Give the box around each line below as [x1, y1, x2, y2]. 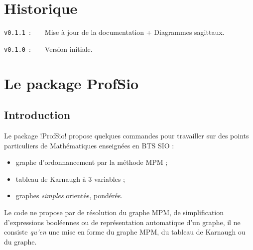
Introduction [4, 107, 71, 123]
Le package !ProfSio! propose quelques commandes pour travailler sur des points [4, 130, 249, 141]
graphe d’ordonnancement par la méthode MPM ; [15, 157, 168, 167]
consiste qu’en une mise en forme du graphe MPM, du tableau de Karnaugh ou [4, 227, 246, 237]
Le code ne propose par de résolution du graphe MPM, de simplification [4, 207, 224, 217]
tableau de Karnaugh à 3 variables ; [15, 173, 125, 184]
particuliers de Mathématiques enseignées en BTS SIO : [4, 140, 174, 150]
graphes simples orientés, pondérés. [15, 190, 123, 201]
